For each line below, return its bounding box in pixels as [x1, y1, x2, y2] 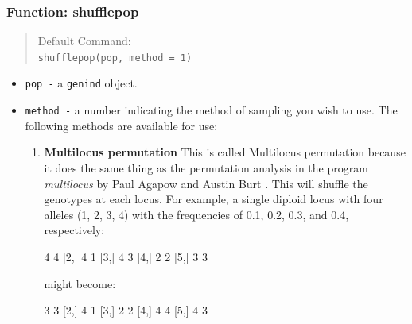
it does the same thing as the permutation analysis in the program [44, 159, 368, 175]
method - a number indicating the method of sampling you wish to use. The [25, 102, 398, 118]
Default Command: [37, 33, 131, 49]
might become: [44, 275, 116, 291]
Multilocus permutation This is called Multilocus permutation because [44, 144, 406, 160]
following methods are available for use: [25, 117, 218, 133]
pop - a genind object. [25, 75, 138, 91]
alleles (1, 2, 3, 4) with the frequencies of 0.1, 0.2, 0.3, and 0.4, [44, 206, 349, 222]
